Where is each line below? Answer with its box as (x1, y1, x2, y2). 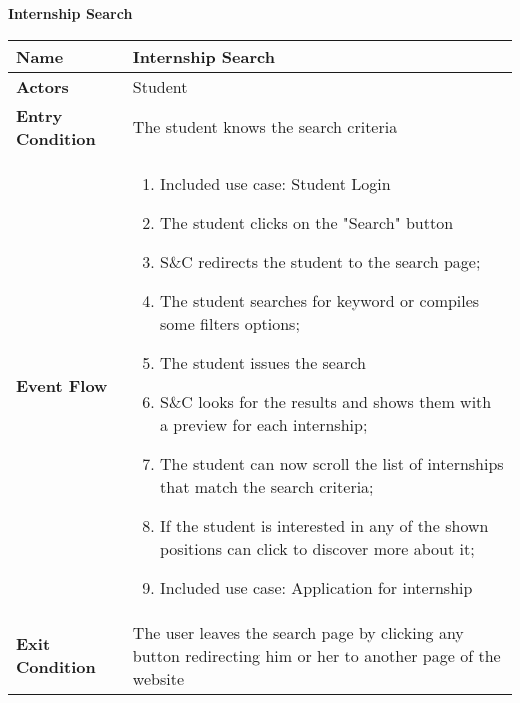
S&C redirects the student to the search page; (160, 249, 481, 273)
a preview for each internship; (160, 412, 368, 436)
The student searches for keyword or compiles (160, 288, 480, 312)
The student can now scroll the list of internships (160, 451, 504, 475)
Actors (16, 74, 69, 98)
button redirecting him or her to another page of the (132, 643, 501, 667)
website (132, 666, 185, 690)
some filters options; (160, 311, 300, 335)
